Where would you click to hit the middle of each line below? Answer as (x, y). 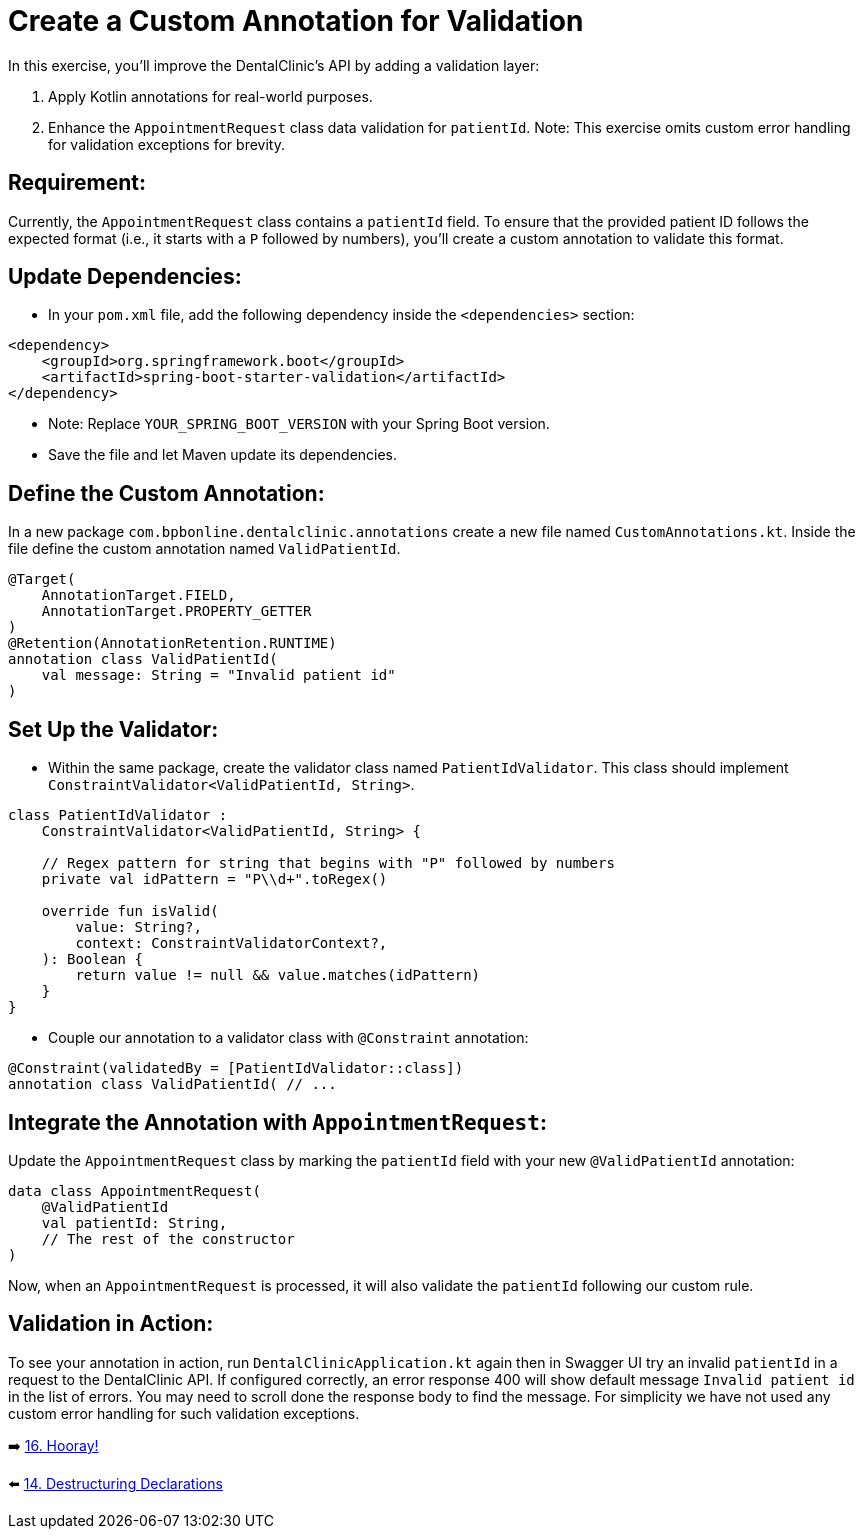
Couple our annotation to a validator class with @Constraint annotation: (288, 1038)
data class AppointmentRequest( (134, 1190)
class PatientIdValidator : (118, 815)
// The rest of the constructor (168, 1238)
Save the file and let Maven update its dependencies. (223, 455)
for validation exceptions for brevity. (166, 144)
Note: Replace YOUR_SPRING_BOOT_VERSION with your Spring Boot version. (299, 424)
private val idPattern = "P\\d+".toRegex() (214, 879)
